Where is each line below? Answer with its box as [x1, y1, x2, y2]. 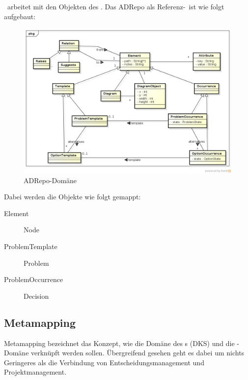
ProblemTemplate [4, 241, 57, 251]
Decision [24, 290, 49, 301]
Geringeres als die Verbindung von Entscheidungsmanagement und [4, 357, 204, 367]
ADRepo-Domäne [24, 175, 77, 185]
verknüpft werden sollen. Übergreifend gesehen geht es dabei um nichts [31, 348, 245, 358]
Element [4, 208, 29, 218]
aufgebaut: [4, 11, 36, 21]
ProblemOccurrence [4, 274, 63, 285]
